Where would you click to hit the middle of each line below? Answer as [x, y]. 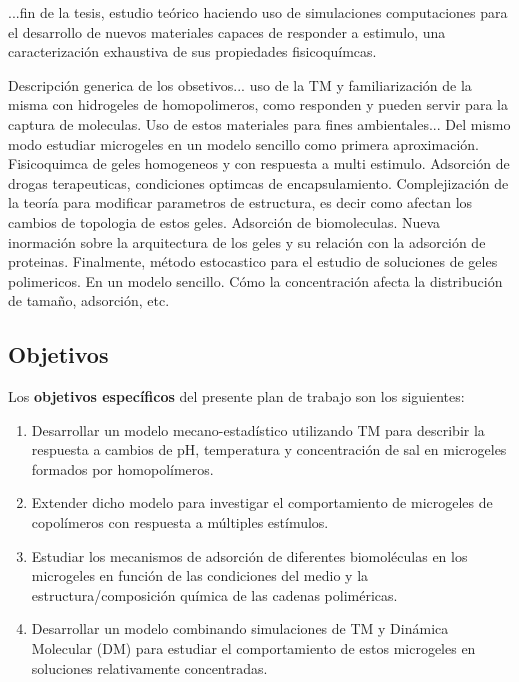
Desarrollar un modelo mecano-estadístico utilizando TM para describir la [258, 429]
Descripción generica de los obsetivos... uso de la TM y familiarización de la [240, 84]
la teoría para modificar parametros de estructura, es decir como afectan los [240, 202]
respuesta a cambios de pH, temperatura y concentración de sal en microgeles [269, 449]
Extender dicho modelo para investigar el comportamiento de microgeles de [262, 502]
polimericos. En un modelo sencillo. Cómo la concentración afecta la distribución [255, 280]
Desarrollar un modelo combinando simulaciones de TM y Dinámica [240, 628]
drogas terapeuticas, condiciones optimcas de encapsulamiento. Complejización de [258, 182]
